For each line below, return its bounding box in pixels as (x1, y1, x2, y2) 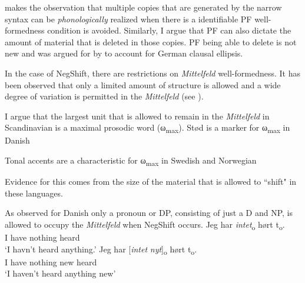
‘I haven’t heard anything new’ (5, 267, 116, 279)
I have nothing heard (5, 231, 80, 244)
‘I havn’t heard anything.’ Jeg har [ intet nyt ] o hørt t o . (5, 242, 197, 257)
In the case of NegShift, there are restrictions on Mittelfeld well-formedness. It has (5, 66, 300, 79)
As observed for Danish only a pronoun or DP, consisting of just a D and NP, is (5, 207, 293, 219)
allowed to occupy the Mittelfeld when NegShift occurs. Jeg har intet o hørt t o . (5, 218, 285, 232)
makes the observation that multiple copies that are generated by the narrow (5, 1, 282, 13)
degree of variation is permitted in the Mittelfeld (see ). (5, 90, 204, 102)
